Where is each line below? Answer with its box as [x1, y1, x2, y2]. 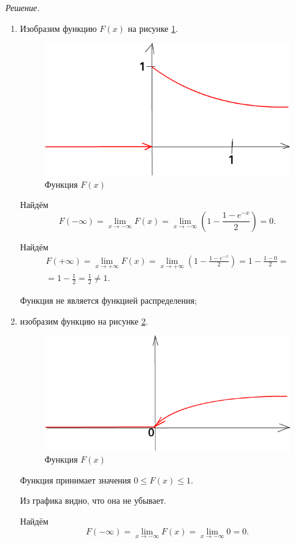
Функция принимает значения [20, 473, 131, 486]
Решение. [6, 1, 40, 13]
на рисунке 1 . [128, 21, 178, 34]
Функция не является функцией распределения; [20, 294, 197, 307]
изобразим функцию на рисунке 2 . [20, 314, 148, 327]
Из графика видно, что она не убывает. [20, 494, 166, 507]
